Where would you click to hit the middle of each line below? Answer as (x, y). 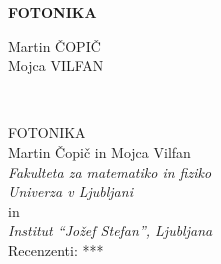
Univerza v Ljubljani (70, 191)
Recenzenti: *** (56, 249)
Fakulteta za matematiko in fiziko (110, 171)
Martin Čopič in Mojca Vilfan (99, 151)
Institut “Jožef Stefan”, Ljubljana (110, 230)
